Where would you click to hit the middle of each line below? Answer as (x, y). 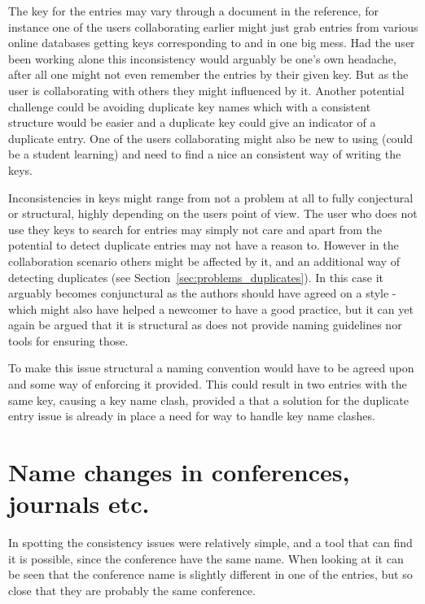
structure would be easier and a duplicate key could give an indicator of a (192, 122)
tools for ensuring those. (68, 340)
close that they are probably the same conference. (132, 590)
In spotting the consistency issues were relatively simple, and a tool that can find (210, 543)
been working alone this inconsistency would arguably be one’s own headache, (202, 58)
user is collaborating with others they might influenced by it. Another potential (206, 90)
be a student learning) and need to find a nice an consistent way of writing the (205, 154)
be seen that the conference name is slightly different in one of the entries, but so (210, 574)
